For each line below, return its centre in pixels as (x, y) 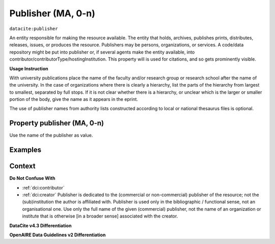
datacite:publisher (34, 29)
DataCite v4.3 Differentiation (40, 225)
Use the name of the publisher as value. (51, 135)
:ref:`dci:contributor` (43, 187)
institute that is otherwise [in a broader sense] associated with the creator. (100, 216)
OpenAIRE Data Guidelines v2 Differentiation (58, 235)
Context (22, 166)
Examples (25, 150)
